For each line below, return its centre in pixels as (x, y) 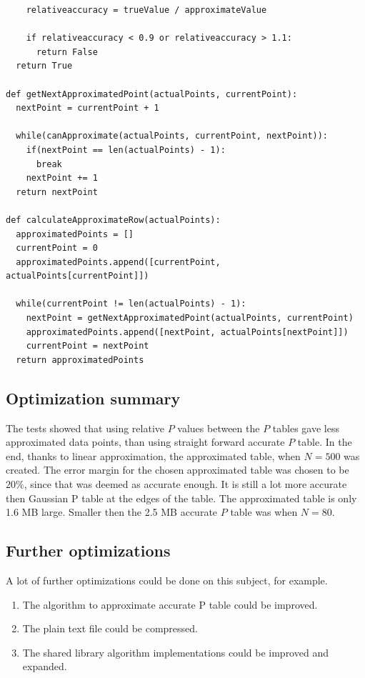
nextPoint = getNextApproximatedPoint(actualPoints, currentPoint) (190, 318)
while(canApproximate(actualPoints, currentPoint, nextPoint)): (172, 136)
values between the (219, 428)
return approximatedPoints (80, 360)
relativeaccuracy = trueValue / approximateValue (146, 10)
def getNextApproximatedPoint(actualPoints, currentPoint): (152, 94)
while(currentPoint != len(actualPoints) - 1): (131, 304)
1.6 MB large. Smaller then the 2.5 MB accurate (112, 512)
